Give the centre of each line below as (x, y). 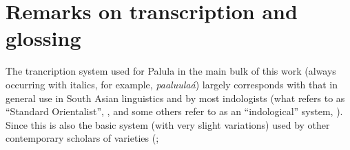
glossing (43, 38)
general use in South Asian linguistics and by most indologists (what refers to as (175, 98)
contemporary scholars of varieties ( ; (82, 138)
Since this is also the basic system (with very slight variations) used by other (168, 124)
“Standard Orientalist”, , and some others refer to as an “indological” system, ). (174, 111)
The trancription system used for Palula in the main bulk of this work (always (171, 71)
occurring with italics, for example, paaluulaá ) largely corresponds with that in (172, 84)
